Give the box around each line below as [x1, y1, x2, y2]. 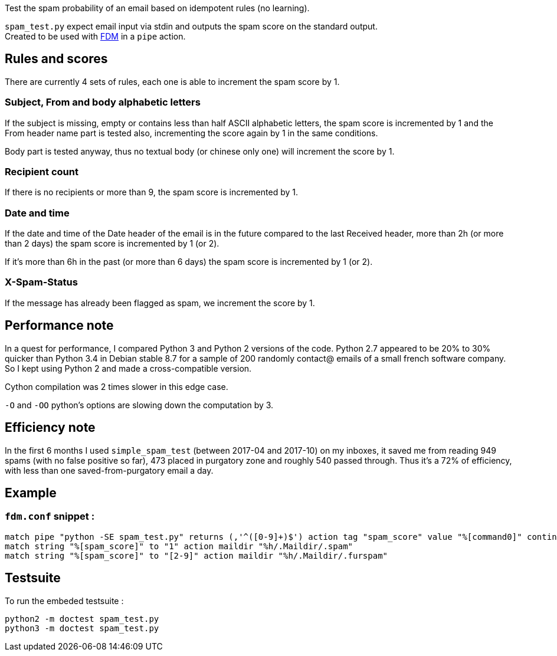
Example [5, 485, 57, 500]
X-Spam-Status [5, 276, 78, 288]
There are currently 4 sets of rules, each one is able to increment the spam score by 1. [5, 76, 340, 87]
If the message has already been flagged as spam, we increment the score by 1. [5, 297, 315, 308]
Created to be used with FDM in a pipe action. [5, 31, 186, 41]
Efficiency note [5, 420, 96, 435]
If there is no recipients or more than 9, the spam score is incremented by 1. [5, 187, 298, 198]
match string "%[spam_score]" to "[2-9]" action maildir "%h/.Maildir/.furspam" [5, 550, 388, 560]
